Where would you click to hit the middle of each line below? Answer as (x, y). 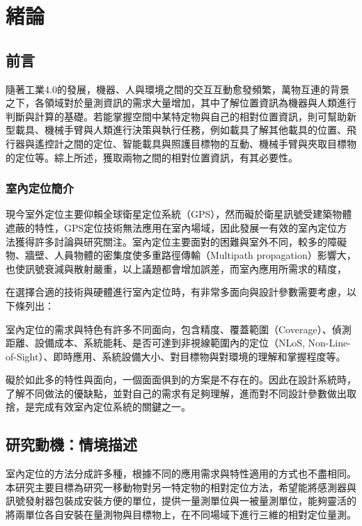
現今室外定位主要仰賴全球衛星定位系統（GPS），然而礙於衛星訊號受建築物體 (179, 214)
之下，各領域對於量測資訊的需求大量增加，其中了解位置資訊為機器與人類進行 (181, 103)
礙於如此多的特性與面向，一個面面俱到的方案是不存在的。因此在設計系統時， (181, 380)
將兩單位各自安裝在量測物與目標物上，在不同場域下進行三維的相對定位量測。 (181, 515)
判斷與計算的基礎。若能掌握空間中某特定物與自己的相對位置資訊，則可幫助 (176, 116)
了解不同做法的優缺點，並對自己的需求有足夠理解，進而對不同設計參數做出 (176, 393)
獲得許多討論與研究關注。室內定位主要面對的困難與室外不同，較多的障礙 (181, 241)
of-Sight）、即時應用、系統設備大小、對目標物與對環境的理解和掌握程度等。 (176, 356)
